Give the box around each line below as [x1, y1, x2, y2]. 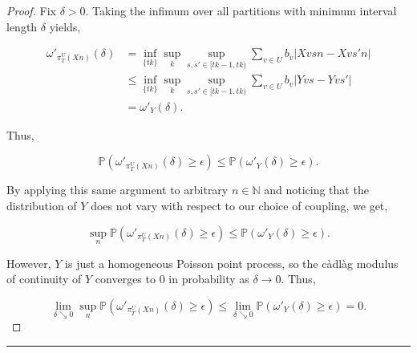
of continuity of [6, 270, 82, 287]
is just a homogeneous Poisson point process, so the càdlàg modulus [65, 254, 399, 271]
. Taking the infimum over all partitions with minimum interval [85, 2, 397, 18]
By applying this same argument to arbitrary [6, 181, 229, 198]
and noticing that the [264, 181, 369, 198]
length [6, 18, 38, 34]
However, [6, 254, 51, 271]
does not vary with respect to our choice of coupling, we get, [91, 197, 388, 213]
